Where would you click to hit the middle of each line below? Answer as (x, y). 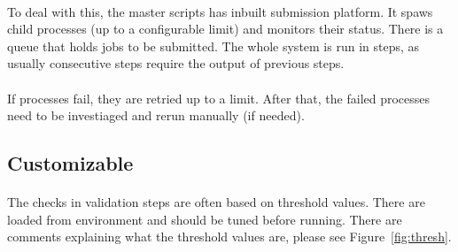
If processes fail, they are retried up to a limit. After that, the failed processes (219, 98)
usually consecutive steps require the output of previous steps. (176, 63)
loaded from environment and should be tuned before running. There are (205, 219)
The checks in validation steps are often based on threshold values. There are (216, 202)
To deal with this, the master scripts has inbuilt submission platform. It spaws (220, 11)
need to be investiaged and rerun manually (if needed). (156, 115)
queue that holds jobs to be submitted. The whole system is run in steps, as (213, 46)
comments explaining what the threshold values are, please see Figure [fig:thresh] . (229, 237)
